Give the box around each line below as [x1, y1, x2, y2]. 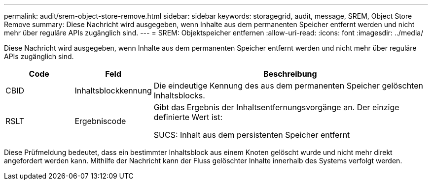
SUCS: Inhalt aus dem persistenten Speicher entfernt [153, 130, 350, 140]
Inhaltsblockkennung [74, 86, 152, 95]
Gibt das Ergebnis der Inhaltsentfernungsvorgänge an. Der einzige [153, 102, 399, 112]
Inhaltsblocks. [153, 91, 205, 100]
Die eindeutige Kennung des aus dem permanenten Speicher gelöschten [153, 81, 423, 91]
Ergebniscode [74, 116, 126, 126]
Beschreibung [263, 69, 317, 79]
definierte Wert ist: [153, 112, 223, 122]
